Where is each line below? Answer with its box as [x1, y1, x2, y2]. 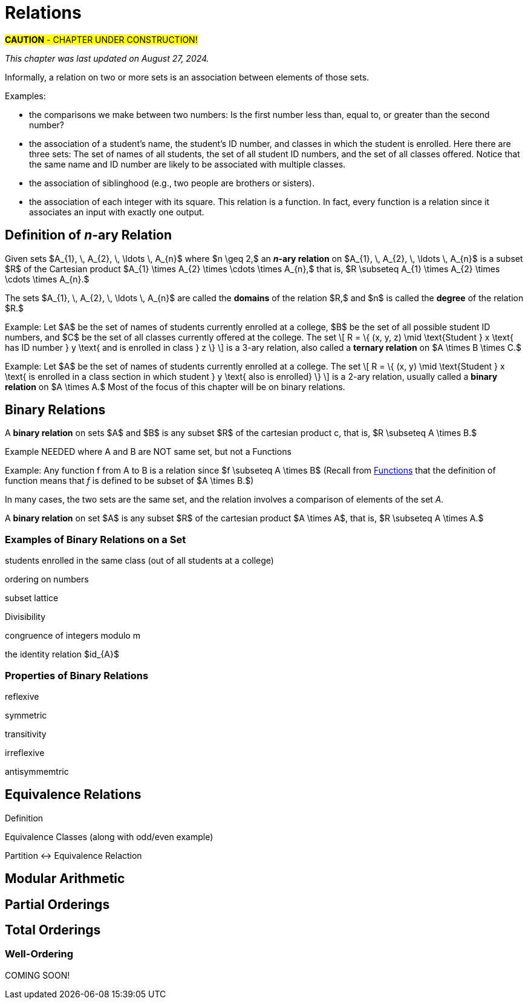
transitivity [5, 728, 47, 739]
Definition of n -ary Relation [5, 227, 172, 243]
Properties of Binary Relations [5, 669, 149, 682]
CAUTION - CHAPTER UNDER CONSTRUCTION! [5, 34, 198, 45]
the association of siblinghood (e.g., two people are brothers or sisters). [29, 177, 315, 188]
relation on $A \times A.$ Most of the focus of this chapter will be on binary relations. [5, 381, 345, 392]
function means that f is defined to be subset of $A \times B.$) [5, 475, 254, 486]
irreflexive [5, 747, 45, 758]
